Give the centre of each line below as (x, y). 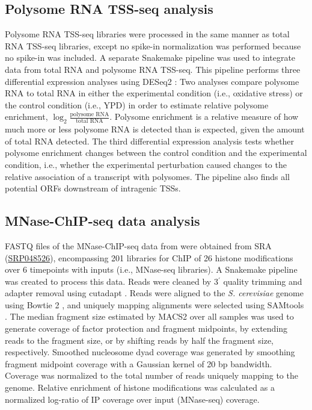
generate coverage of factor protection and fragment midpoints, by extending (146, 328)
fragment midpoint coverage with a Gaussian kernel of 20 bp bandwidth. (139, 363)
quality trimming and (263, 281)
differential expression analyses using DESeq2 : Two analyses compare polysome (152, 81)
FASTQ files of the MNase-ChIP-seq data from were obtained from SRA (138, 245)
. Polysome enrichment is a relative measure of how (204, 116)
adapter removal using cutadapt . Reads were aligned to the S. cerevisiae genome (154, 293)
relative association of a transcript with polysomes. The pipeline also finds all (147, 176)
